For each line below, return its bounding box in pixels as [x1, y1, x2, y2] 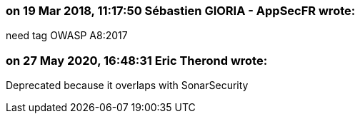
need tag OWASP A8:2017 [6, 29, 128, 42]
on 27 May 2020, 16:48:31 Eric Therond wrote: [6, 53, 268, 68]
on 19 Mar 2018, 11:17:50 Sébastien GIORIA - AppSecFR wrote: [6, 4, 356, 18]
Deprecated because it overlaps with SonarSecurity [6, 79, 249, 92]
